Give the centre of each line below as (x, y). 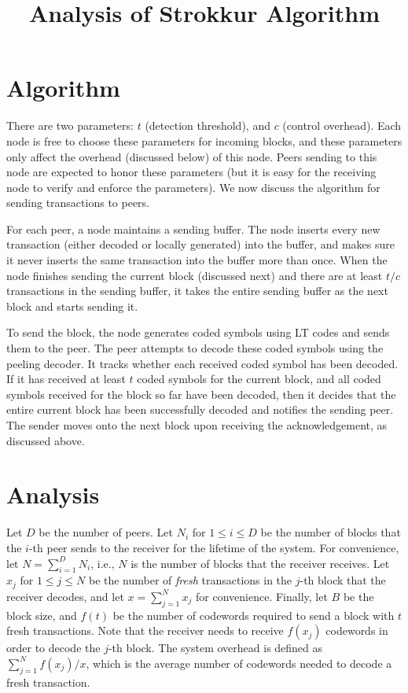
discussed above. (46, 440)
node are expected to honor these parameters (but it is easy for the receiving (191, 172)
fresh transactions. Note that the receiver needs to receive (145, 630)
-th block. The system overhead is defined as (215, 648)
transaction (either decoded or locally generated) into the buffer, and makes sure (200, 244)
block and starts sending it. (72, 306)
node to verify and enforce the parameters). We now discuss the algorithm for (193, 187)
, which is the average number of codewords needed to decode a (239, 663)
